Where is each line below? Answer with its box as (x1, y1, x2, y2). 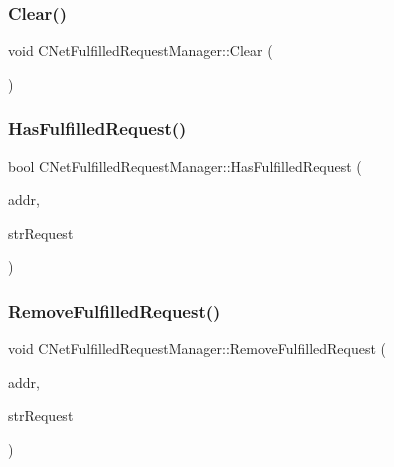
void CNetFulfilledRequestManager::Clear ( (8, 40, 273, 61)
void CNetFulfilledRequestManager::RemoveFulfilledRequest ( (8, 338, 387, 359)
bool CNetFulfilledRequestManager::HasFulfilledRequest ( (8, 155, 362, 176)
